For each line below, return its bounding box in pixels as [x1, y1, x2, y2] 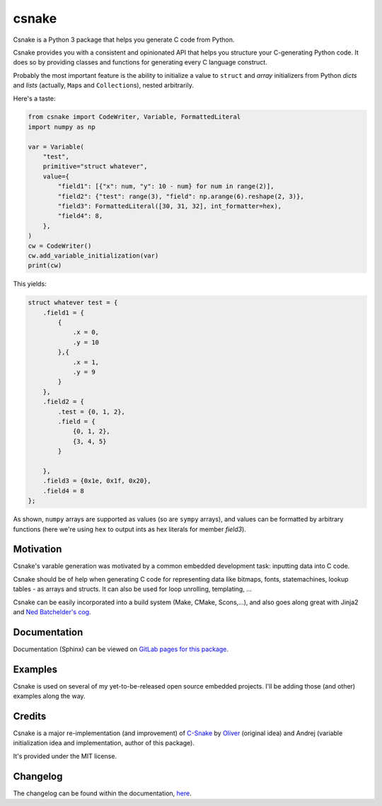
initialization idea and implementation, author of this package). [13, 739, 195, 747]
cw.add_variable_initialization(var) [28, 251, 159, 260]
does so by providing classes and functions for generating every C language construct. [13, 58, 268, 67]
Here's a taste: [13, 94, 56, 103]
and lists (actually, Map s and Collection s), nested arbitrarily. [13, 81, 194, 90]
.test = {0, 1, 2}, [57, 408, 125, 415]
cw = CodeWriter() [28, 241, 92, 250]
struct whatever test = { [28, 299, 118, 307]
